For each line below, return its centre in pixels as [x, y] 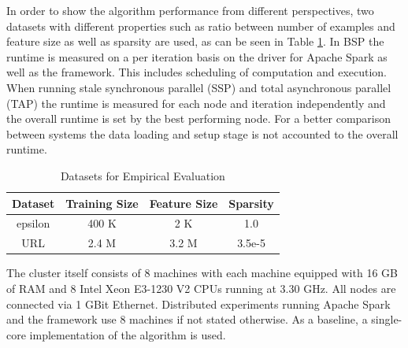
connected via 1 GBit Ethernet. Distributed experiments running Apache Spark [198, 304]
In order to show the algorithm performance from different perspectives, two [190, 10]
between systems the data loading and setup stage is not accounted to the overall [202, 133]
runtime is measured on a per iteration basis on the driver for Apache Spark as [197, 56]
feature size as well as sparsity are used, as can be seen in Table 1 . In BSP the [195, 41]
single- [387, 319]
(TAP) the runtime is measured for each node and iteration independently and [196, 103]
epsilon [33, 223]
